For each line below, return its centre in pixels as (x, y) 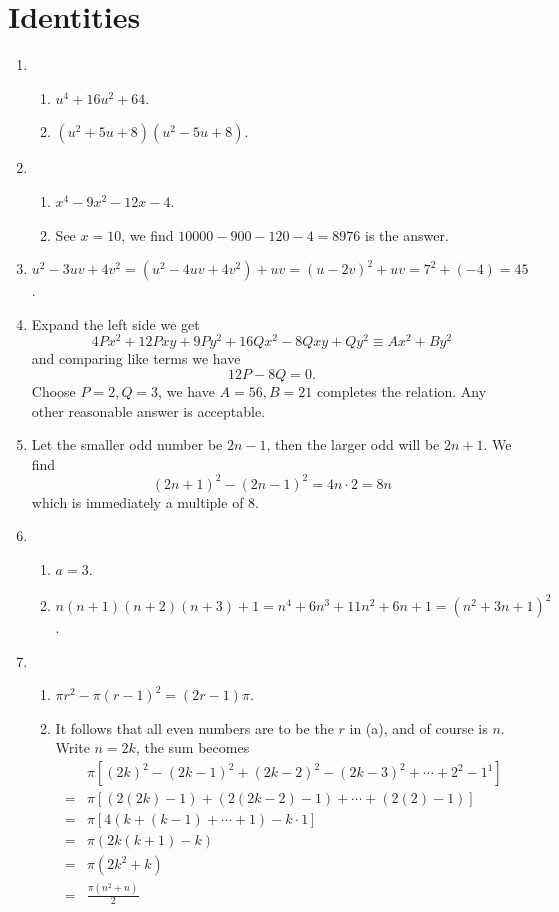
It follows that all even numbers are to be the (194, 727)
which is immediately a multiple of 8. (145, 501)
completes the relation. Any (401, 390)
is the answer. (407, 234)
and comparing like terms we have (136, 358)
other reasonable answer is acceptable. (148, 410)
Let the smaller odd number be (127, 444)
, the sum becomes (192, 747)
